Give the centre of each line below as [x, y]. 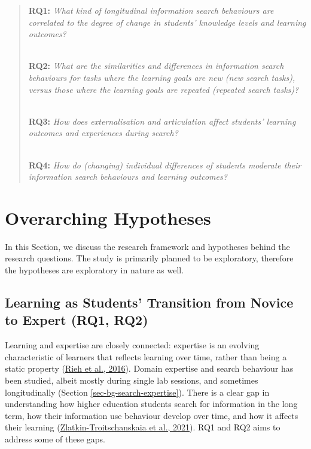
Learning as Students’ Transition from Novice [149, 302]
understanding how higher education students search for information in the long [151, 404]
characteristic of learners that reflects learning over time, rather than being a [146, 356]
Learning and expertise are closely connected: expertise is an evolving [132, 345]
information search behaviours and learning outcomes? [128, 177]
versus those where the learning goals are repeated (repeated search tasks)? [164, 89]
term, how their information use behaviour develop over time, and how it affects [152, 415]
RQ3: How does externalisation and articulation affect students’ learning [162, 121]
